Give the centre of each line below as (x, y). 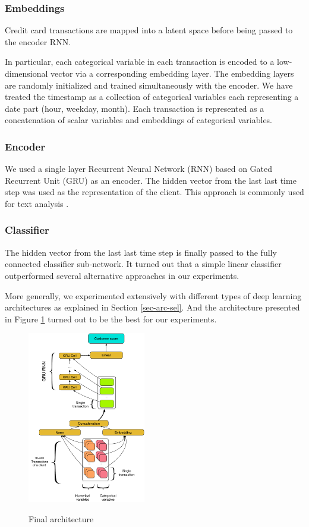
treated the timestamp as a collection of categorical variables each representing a (152, 97)
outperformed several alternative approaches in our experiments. (122, 275)
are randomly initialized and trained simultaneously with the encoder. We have (149, 85)
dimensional (26, 73)
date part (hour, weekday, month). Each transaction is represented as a (135, 108)
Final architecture (61, 518)
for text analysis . (37, 203)
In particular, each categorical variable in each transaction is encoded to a (140, 62)
